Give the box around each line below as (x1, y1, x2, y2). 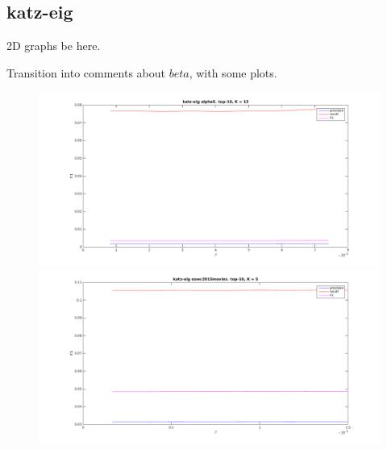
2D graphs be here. (6, 37, 101, 54)
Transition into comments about (6, 64, 165, 81)
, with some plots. (189, 64, 277, 81)
